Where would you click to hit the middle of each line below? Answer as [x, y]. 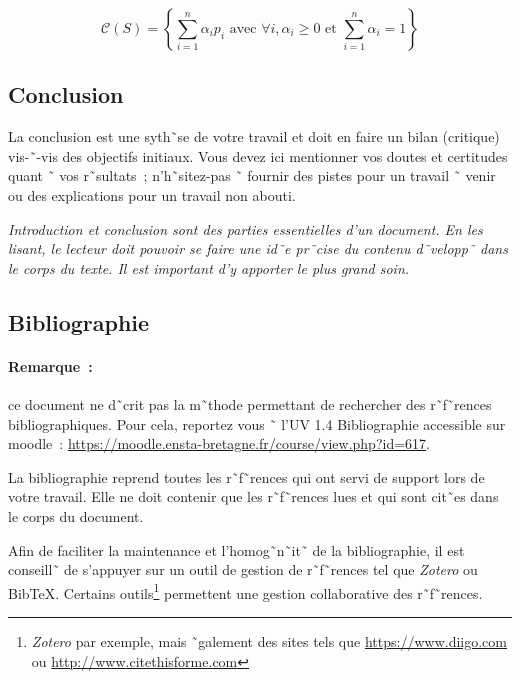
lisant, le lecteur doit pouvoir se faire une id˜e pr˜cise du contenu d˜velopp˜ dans [258, 248]
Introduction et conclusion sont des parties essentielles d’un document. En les [245, 228]
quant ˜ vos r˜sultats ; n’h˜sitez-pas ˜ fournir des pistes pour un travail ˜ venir [252, 175]
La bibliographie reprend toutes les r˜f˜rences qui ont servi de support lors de [246, 476]
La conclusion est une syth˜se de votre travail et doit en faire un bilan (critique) [254, 136]
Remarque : [50, 365]
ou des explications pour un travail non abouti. [152, 194]
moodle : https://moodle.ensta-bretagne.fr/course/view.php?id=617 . [219, 443]
